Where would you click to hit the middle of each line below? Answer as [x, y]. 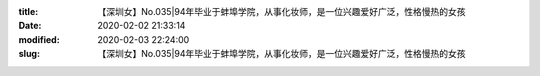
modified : [39, 39]
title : [28, 11]
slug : [29, 54]
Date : [30, 26]
